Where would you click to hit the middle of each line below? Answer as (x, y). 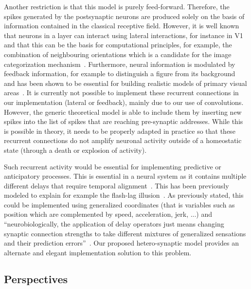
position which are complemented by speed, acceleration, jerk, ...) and (108, 214)
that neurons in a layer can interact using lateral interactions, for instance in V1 (124, 35)
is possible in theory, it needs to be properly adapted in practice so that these (120, 131)
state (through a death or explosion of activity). (75, 150)
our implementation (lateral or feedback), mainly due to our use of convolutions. (124, 102)
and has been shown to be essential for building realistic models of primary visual (125, 83)
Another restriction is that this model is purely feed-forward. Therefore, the (117, 6)
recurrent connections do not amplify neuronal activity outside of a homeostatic (123, 140)
